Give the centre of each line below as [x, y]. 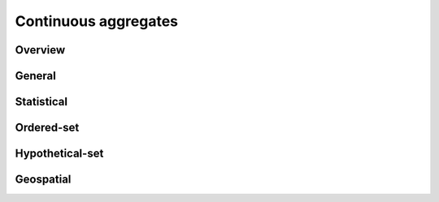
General [36, 76]
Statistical [41, 102]
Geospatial [43, 180]
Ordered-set [47, 128]
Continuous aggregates [97, 21]
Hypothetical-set [59, 154]
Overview [40, 50]
